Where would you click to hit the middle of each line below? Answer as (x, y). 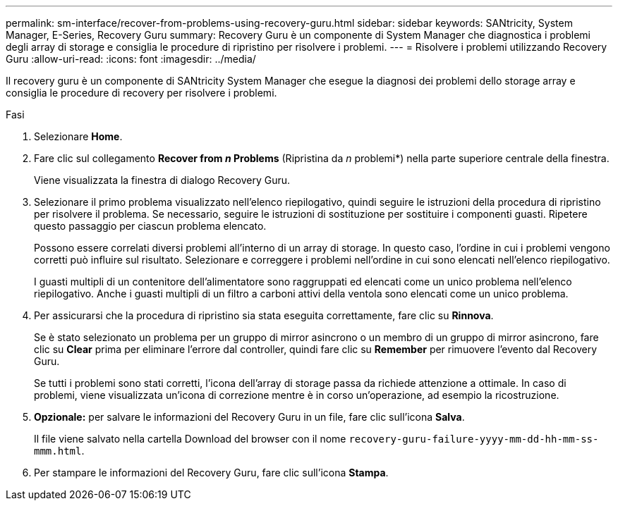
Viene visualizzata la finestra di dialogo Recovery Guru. (162, 180)
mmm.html (58, 451)
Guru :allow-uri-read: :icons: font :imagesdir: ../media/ (131, 59)
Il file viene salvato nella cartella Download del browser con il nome (190, 439)
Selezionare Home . (78, 136)
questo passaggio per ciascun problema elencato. (150, 226)
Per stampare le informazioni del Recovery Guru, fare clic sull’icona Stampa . (211, 473)
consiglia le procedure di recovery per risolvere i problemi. (141, 93)
